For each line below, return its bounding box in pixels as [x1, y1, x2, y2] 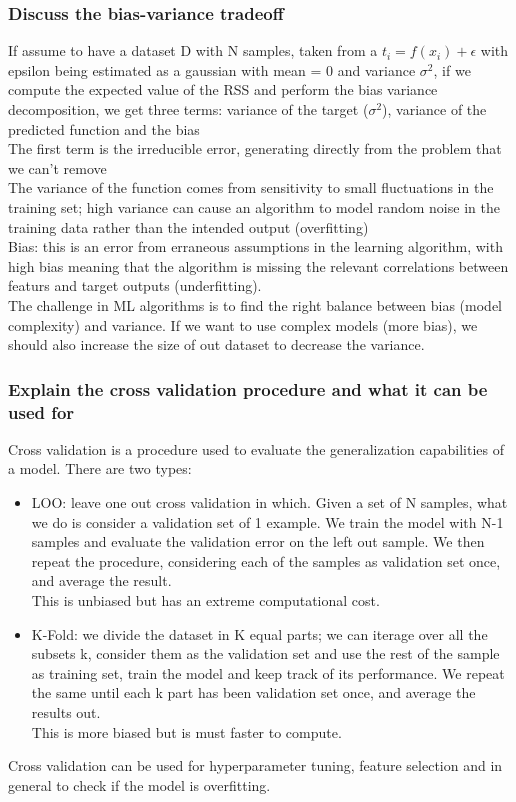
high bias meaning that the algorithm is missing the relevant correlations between [8, 255, 509, 276]
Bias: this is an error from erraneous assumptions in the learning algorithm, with [8, 236, 503, 257]
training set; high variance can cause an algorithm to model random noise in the [8, 196, 500, 217]
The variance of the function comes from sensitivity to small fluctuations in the [8, 177, 494, 198]
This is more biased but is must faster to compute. [31, 721, 342, 742]
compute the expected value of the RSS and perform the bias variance [8, 79, 438, 100]
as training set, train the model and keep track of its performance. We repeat [31, 662, 505, 683]
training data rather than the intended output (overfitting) [8, 216, 369, 237]
